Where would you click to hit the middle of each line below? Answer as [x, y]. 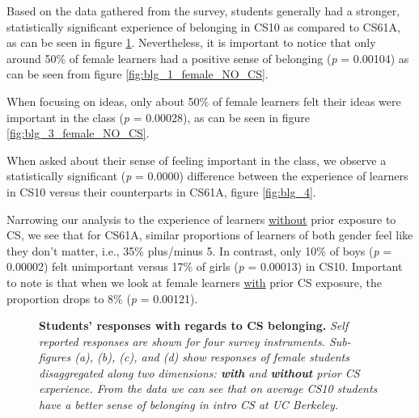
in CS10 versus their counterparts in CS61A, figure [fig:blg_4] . [161, 191]
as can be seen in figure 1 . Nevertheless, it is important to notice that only [191, 42]
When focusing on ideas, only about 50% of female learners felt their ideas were [204, 101]
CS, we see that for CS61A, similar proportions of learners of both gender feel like [210, 235]
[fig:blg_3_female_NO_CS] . [78, 133]
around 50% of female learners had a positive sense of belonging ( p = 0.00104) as [208, 58]
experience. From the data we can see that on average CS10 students [208, 388]
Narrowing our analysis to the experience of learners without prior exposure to [201, 219]
